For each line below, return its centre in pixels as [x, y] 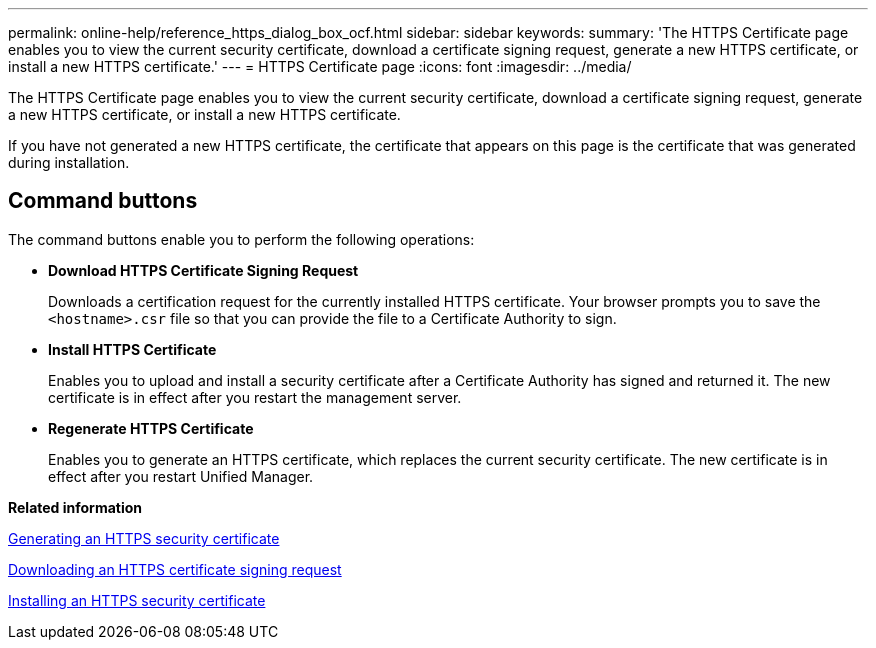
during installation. [69, 162]
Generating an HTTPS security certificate [144, 538]
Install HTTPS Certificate [132, 349]
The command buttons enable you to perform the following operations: [241, 239]
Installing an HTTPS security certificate [137, 600]
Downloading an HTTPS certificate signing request [175, 569]
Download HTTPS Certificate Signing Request [203, 270]
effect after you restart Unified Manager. [181, 476]
